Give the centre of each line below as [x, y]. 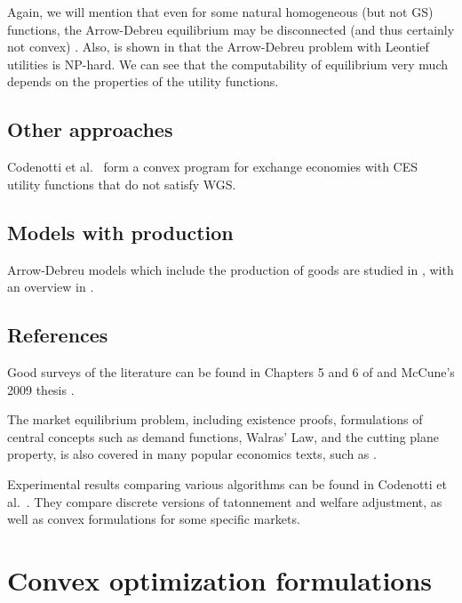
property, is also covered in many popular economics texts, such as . [192, 454]
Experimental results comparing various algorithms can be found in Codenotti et [227, 483]
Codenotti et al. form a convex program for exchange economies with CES [213, 167]
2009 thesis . [41, 389]
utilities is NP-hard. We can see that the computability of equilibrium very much [228, 64]
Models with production [120, 232]
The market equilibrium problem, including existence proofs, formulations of [215, 419]
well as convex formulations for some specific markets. [154, 519]
